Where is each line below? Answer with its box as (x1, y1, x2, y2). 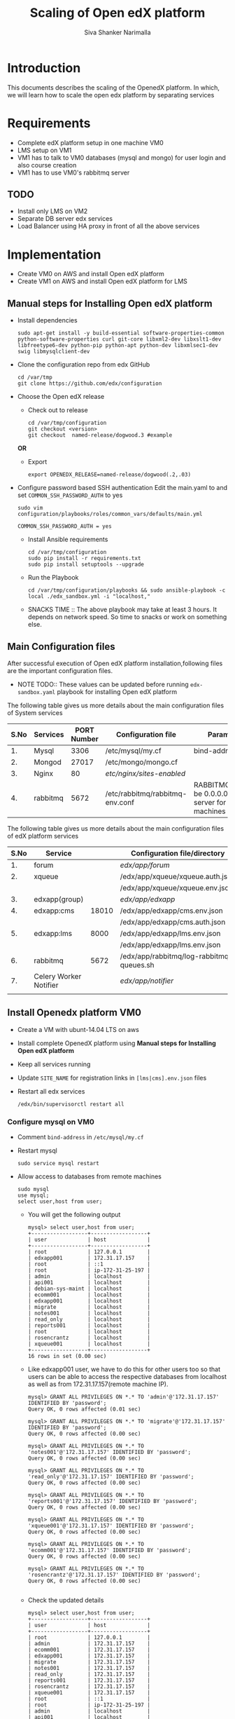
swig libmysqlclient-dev (17, 348, 90, 355)
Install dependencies (17, 316, 78, 325)
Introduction (7, 60, 81, 76)
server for (193, 798, 226, 807)
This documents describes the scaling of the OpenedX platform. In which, (7, 83, 220, 92)
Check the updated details (27, 1596, 104, 1605)
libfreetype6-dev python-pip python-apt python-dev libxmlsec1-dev (17, 342, 218, 349)
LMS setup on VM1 (17, 146, 72, 154)
